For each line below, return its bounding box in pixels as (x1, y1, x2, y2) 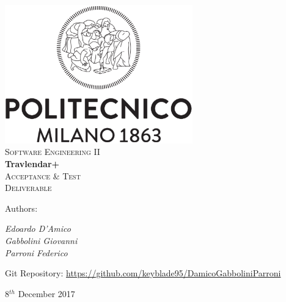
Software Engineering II (5, 145, 100, 158)
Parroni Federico (5, 246, 68, 259)
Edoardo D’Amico (5, 222, 71, 235)
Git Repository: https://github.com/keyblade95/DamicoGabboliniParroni (5, 267, 281, 279)
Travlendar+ (5, 157, 60, 170)
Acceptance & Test (5, 169, 81, 182)
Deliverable (5, 181, 52, 194)
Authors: (5, 201, 38, 214)
